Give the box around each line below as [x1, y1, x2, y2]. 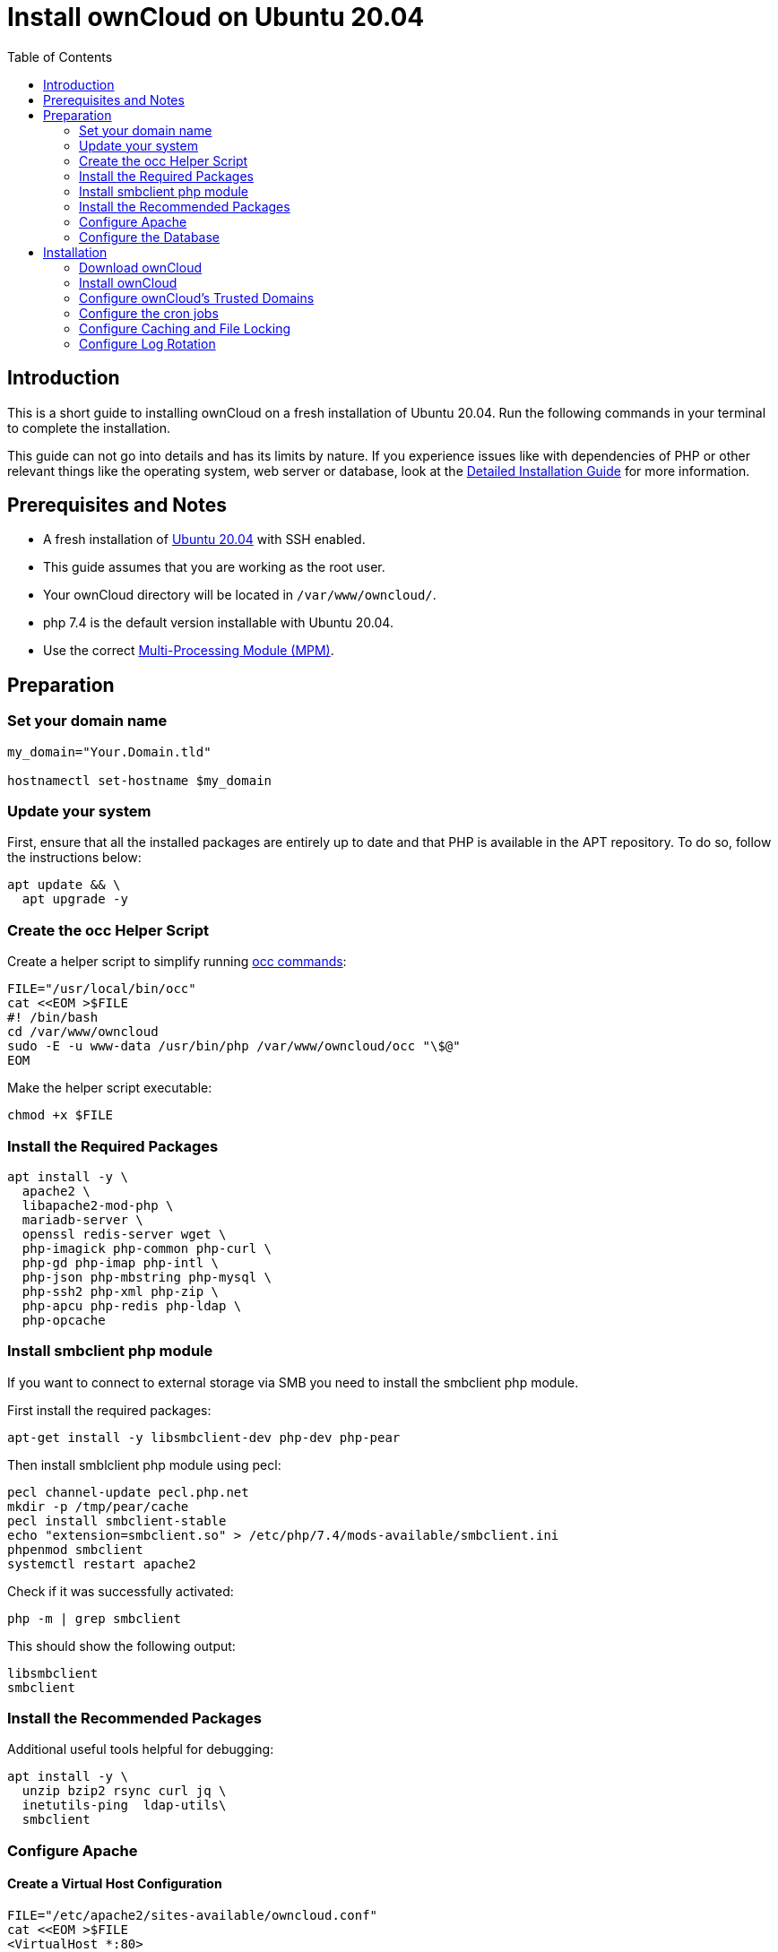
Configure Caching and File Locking [79, 320, 291, 336]
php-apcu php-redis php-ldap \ [22, 1298, 242, 1313]
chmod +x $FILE [7, 1108, 114, 1123]
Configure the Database [79, 229, 220, 245]
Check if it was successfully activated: [7, 1583, 234, 1599]
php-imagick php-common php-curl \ [22, 1240, 272, 1256]
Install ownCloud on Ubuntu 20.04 [7, 2, 425, 32]
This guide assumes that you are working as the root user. [43, 559, 385, 575]
